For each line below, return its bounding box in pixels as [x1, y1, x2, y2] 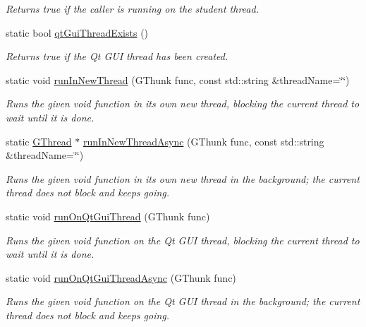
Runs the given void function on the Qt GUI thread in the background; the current [6, 294, 360, 309]
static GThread [6, 133, 72, 148]
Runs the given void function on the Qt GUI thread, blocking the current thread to [6, 232, 360, 247]
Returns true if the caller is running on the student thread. [6, 1, 259, 16]
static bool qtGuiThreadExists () [6, 25, 149, 40]
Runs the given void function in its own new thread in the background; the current [6, 171, 360, 186]
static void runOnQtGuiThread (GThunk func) [6, 208, 210, 223]
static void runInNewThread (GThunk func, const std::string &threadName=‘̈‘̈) [6, 72, 350, 87]
